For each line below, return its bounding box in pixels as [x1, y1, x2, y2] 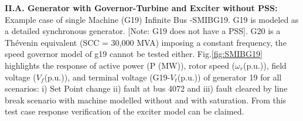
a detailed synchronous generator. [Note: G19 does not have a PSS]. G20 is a [5, 25, 281, 37]
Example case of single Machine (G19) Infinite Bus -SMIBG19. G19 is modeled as [5, 13, 299, 25]
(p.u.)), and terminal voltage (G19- [44, 70, 171, 83]
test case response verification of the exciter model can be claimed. [5, 105, 244, 117]
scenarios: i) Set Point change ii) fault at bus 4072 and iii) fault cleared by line [5, 82, 288, 95]
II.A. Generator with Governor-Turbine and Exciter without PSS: [5, 2, 278, 14]
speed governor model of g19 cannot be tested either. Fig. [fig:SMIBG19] [5, 48, 263, 60]
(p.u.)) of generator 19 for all [177, 70, 282, 83]
